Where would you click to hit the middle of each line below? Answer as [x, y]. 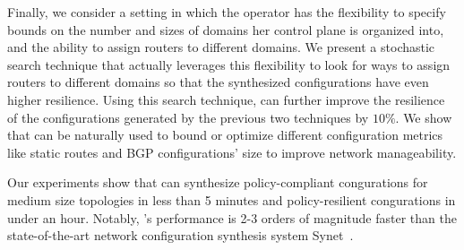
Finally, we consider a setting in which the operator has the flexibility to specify [227, 12]
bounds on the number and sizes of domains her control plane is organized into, [226, 29]
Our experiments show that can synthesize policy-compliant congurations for [218, 182]
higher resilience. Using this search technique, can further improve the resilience [226, 99]
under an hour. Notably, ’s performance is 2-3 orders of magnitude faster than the [232, 217]
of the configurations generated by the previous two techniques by [188, 117]
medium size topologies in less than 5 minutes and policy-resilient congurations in [232, 199]
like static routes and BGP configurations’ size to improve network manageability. [232, 152]
